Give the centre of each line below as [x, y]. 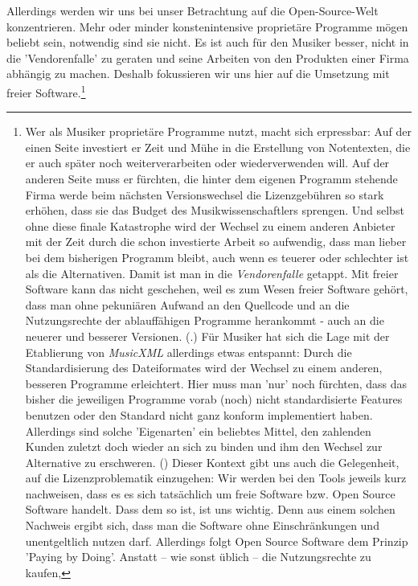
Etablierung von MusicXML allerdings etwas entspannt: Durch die [189, 352]
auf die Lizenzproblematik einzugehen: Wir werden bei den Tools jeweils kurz [216, 478]
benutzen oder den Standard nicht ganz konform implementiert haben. [199, 414]
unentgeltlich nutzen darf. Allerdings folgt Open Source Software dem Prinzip [217, 541]
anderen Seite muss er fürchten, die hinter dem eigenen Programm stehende [211, 178]
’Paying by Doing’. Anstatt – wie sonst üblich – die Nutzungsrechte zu [198, 557]
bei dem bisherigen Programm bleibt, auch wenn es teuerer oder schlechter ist [217, 257]
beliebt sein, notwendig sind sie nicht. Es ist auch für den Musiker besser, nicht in [208, 42]
